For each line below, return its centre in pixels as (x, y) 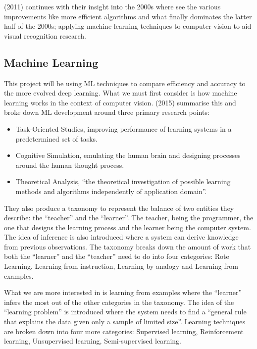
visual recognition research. (45, 35)
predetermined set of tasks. (56, 138)
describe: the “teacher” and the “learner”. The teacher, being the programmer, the (129, 218)
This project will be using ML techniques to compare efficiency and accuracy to (125, 83)
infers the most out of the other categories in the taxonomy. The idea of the (119, 302)
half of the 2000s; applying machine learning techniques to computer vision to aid (128, 26)
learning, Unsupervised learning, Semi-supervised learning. (93, 341)
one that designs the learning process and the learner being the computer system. (128, 227)
